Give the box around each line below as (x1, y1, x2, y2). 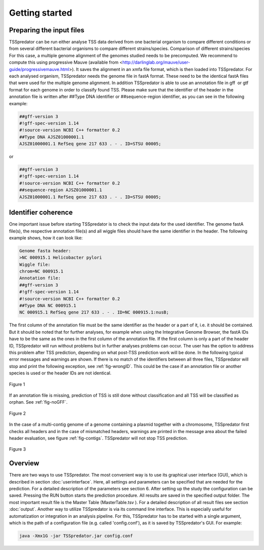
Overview (9, 459, 40, 467)
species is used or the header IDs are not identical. (9, 370, 112, 376)
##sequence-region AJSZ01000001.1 (19, 187, 102, 193)
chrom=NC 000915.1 (19, 269, 64, 274)
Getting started (9, 7, 72, 18)
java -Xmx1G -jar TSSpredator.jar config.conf (19, 533, 133, 538)
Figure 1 (9, 381, 25, 387)
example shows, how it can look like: (9, 235, 83, 241)
